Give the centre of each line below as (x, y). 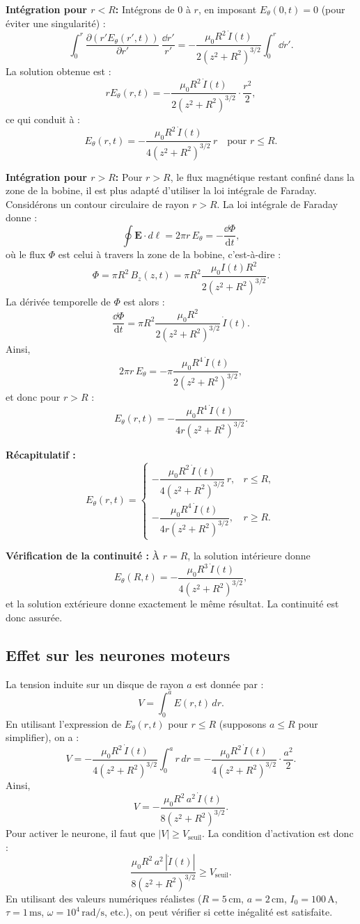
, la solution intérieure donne (249, 556)
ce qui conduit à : (43, 119)
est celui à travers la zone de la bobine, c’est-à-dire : (170, 254)
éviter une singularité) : (56, 23)
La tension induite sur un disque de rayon (95, 684)
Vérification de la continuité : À (83, 556)
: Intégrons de (145, 9)
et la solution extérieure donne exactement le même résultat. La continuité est (172, 604)
